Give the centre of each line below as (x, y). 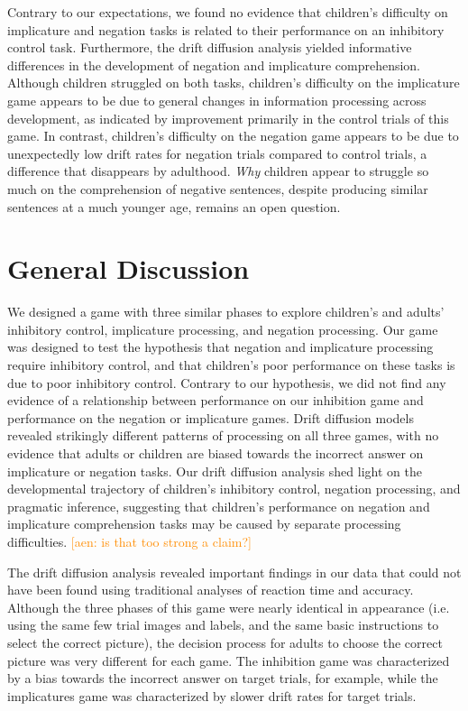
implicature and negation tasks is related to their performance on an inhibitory (226, 29)
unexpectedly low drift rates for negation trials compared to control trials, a (217, 153)
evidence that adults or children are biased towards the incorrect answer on (216, 453)
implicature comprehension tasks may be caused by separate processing (204, 524)
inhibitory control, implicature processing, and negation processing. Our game (223, 329)
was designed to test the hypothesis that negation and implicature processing (220, 347)
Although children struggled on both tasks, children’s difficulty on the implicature (234, 83)
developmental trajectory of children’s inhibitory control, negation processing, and (234, 489)
